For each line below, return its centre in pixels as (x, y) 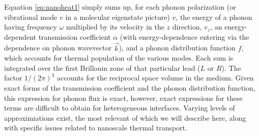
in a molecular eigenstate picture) (118, 17)
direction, (187, 27)
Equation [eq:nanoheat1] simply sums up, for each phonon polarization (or (120, 7)
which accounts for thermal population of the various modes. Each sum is (119, 58)
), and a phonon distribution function (177, 48)
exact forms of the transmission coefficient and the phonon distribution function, (130, 87)
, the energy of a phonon (214, 17)
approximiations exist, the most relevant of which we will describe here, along (125, 117)
